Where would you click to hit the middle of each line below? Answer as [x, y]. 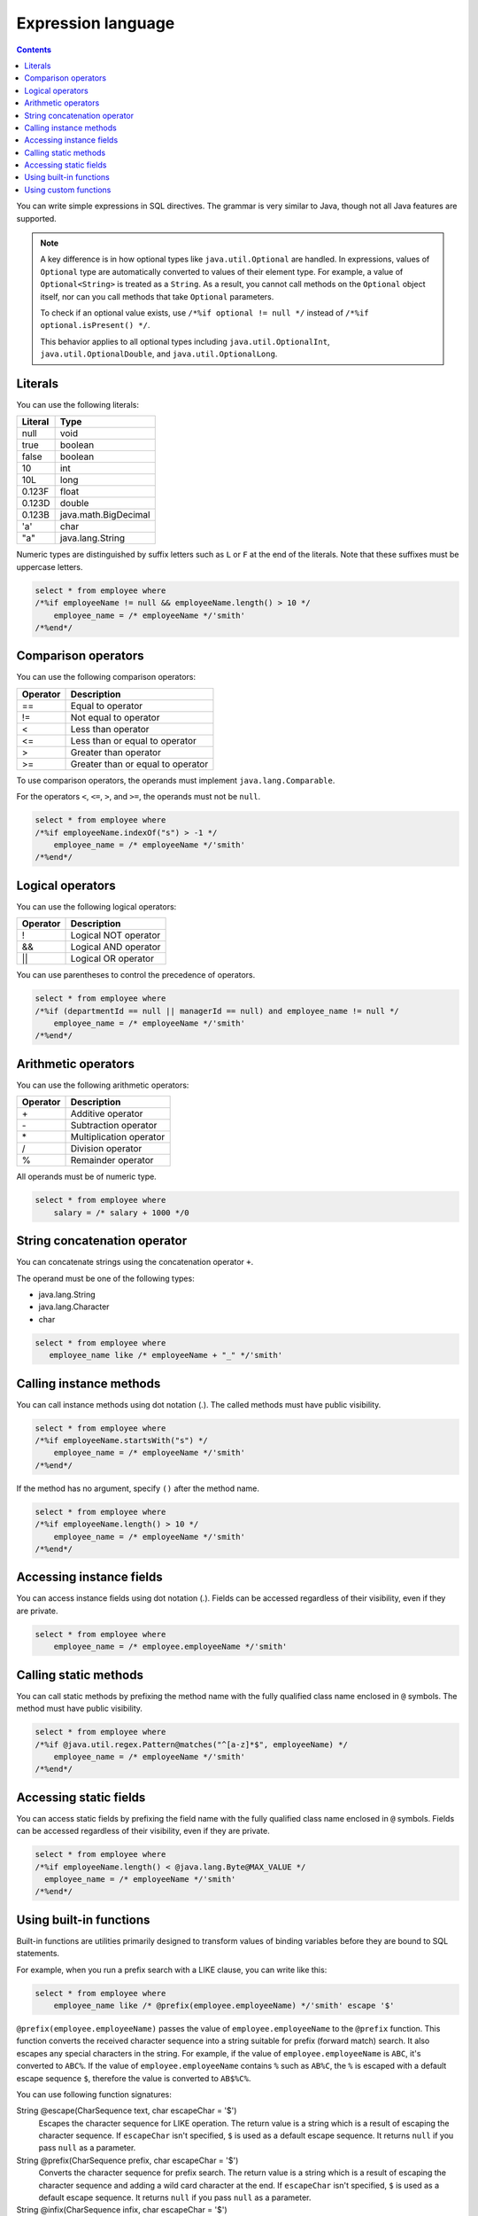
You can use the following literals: [78, 405]
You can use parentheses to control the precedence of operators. [136, 975]
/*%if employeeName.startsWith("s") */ [121, 1441]
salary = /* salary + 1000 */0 [121, 1213]
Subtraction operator [114, 1126]
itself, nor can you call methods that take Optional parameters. [157, 296]
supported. [36, 218]
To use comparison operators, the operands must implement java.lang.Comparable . [176, 780]
